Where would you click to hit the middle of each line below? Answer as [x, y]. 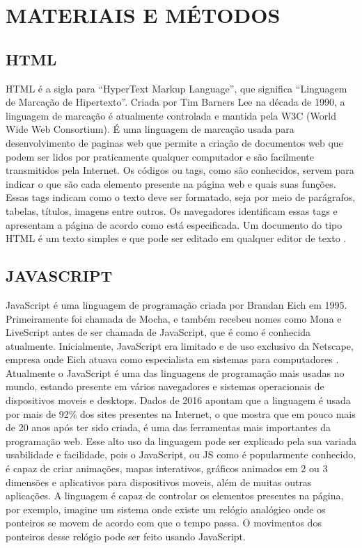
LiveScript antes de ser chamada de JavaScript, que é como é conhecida [158, 332]
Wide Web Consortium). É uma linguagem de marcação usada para [150, 129]
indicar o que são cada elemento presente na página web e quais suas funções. [171, 183]
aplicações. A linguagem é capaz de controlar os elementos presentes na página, [175, 495]
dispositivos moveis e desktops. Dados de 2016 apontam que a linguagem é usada [178, 400]
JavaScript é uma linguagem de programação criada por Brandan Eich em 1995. [176, 304]
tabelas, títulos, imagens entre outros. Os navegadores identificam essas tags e [172, 210]
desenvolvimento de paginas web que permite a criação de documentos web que [174, 142]
